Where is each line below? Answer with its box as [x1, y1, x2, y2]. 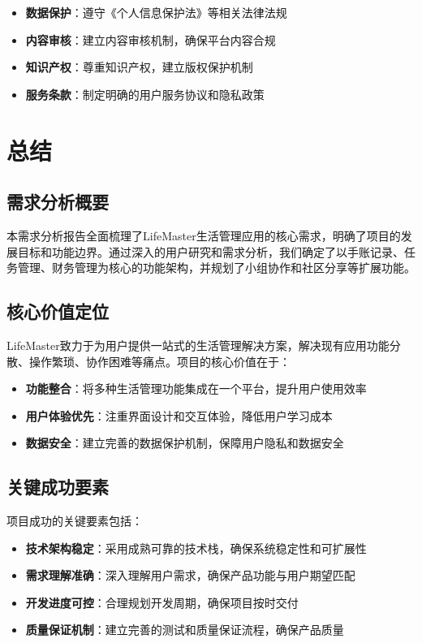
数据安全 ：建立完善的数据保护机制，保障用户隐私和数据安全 [25, 434, 344, 451]
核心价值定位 [6, 299, 109, 324]
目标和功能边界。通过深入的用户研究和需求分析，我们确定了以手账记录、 [17, 243, 404, 260]
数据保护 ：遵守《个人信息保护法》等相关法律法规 [25, 4, 287, 20]
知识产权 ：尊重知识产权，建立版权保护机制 [25, 58, 253, 76]
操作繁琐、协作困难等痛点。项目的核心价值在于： [28, 352, 291, 369]
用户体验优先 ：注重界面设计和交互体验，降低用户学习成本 [25, 407, 333, 424]
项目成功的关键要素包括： [6, 512, 143, 529]
